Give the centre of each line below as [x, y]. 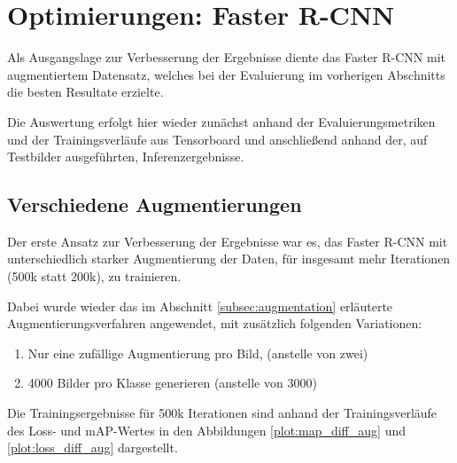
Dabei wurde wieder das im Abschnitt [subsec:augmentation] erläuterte [200, 306]
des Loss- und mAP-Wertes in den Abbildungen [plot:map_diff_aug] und [206, 430]
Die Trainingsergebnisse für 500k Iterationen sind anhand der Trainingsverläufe [222, 413]
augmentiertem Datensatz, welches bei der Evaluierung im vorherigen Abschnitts [226, 74]
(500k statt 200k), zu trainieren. [94, 276]
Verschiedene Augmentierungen [155, 204]
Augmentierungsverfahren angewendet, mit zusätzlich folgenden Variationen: [215, 323]
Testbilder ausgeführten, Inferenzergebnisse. [126, 157]
